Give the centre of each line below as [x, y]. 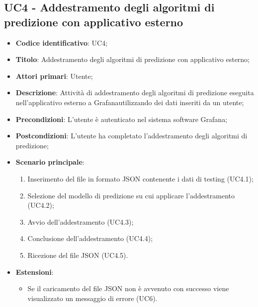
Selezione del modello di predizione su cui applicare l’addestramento [131, 195]
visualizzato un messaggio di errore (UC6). [92, 298]
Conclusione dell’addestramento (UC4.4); [90, 238]
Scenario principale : [50, 162]
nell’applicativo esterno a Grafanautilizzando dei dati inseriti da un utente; [130, 102]
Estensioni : [35, 272]
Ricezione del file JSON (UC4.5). [78, 255]
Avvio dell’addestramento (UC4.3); [81, 221]
